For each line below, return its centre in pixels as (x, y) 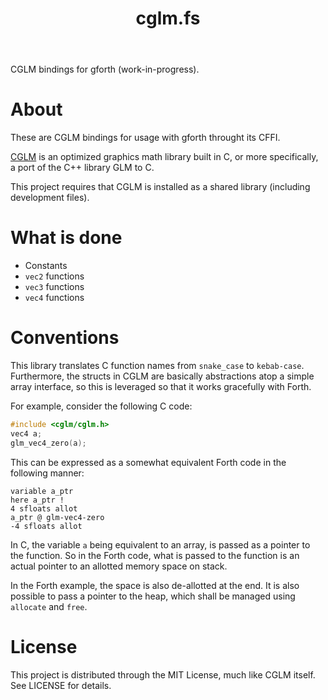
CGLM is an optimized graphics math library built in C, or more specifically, (164, 157)
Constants (46, 266)
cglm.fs (168, 18)
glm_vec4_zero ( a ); (48, 443)
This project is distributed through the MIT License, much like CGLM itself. (163, 674)
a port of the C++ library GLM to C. (82, 168)
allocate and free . (49, 606)
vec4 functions (54, 298)
